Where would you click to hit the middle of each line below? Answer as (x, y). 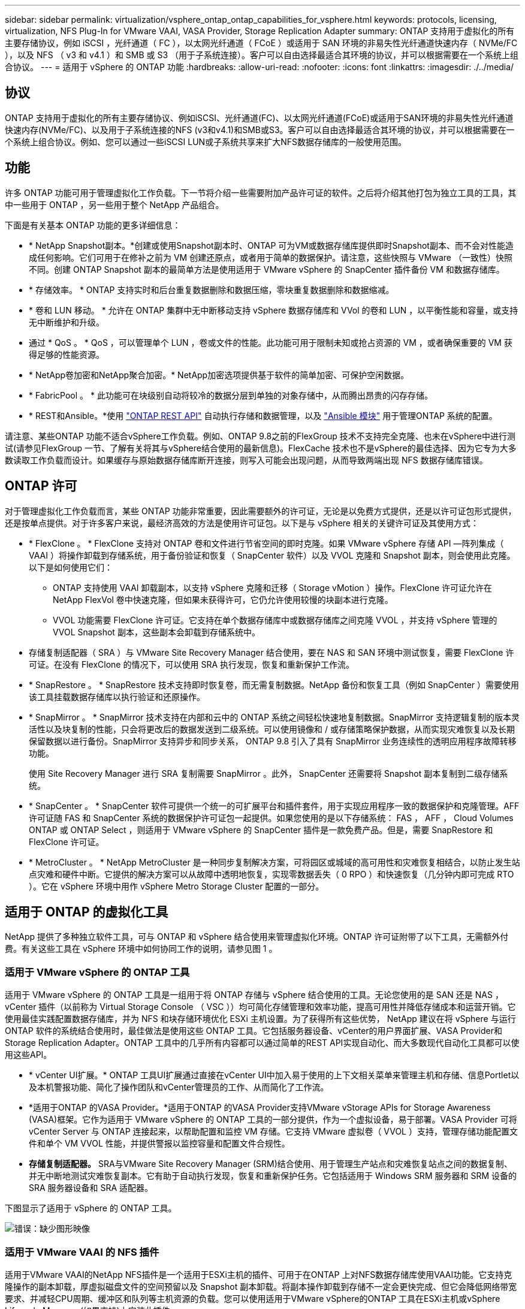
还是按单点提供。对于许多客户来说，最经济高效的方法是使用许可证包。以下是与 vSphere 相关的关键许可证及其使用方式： (242, 523)
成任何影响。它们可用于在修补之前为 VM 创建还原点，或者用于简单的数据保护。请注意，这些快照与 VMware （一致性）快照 (271, 257)
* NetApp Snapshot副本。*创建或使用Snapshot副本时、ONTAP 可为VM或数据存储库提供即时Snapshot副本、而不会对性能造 (271, 245)
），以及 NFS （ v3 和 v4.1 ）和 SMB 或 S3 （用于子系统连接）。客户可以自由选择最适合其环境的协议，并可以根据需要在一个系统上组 (262, 55)
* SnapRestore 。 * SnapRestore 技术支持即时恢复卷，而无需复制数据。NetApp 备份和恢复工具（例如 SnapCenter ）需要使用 (274, 684)
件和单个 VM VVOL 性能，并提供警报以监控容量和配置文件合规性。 (159, 1144)
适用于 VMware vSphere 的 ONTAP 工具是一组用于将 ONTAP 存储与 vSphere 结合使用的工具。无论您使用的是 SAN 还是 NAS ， (254, 995)
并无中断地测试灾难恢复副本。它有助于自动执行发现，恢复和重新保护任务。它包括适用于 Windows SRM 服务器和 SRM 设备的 (273, 1176)
